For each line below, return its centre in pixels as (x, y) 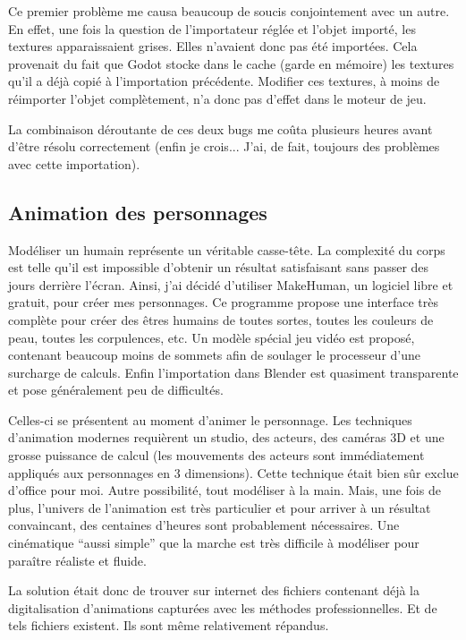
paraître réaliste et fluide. (77, 560)
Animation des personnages (138, 212)
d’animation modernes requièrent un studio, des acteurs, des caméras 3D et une (226, 437)
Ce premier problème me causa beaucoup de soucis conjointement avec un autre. (229, 11)
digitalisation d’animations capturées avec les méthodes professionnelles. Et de (223, 607)
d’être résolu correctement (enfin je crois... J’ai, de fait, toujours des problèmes (224, 146)
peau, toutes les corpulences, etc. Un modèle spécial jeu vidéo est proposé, (212, 337)
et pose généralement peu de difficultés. (116, 390)
